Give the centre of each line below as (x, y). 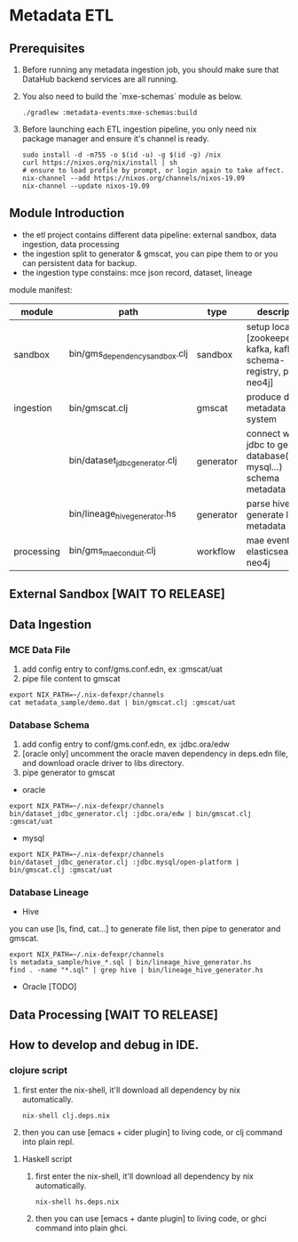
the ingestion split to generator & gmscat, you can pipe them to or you (150, 254)
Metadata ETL (62, 16)
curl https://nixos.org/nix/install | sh (99, 163)
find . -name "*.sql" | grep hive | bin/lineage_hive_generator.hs (137, 971)
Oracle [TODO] (49, 987)
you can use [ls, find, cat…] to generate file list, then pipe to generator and (145, 929)
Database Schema (50, 724)
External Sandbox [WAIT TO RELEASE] (118, 594)
